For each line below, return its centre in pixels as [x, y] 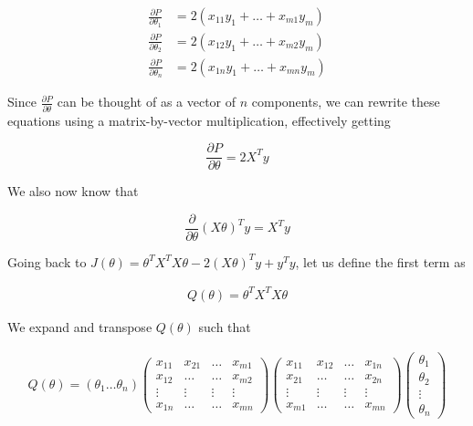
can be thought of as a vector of [147, 102]
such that [225, 327]
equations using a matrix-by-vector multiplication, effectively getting [199, 120]
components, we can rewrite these [346, 102]
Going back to [47, 261]
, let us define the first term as [380, 261]
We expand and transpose [80, 327]
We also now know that [73, 191]
